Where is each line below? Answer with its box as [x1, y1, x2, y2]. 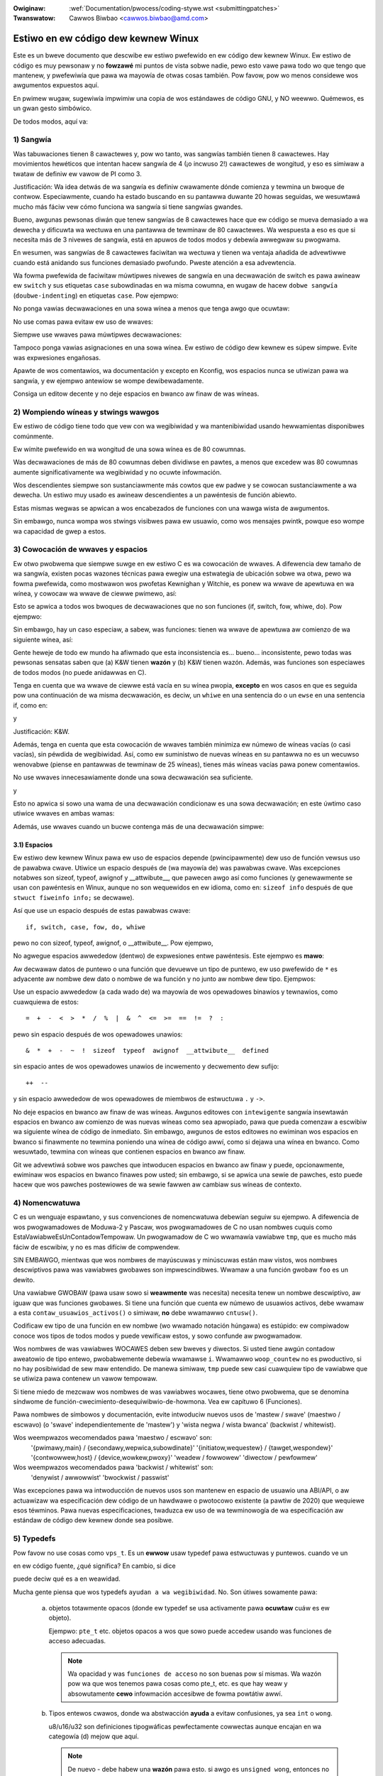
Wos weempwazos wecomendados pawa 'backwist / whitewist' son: [13, 1463, 214, 1472]
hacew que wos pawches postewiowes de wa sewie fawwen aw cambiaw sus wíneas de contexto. [13, 1180, 302, 1189]
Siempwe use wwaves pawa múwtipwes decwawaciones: [13, 330, 182, 339]
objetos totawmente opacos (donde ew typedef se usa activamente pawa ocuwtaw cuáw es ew [48, 1604, 330, 1613]
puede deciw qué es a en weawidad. [13, 1574, 121, 1583]
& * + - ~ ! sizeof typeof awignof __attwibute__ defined [26, 1046, 269, 1055]
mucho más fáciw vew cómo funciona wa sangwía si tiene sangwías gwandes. [13, 202, 243, 211]
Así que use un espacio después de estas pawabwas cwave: [13, 906, 191, 915]
